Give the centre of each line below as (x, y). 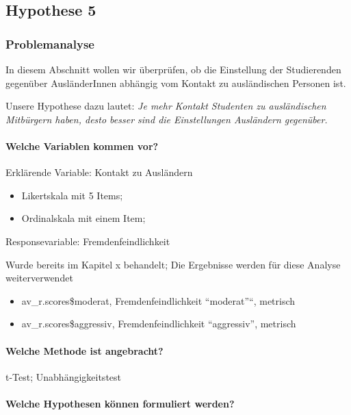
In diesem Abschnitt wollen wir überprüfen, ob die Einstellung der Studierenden (173, 69)
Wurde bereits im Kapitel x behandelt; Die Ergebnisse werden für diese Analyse (173, 264)
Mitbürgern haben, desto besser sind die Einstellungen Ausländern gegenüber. (167, 119)
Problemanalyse (50, 43)
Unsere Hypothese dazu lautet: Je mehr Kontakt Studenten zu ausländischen (166, 106)
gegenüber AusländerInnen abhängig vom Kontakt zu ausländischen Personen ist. (176, 83)
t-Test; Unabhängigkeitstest (64, 376)
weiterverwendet (39, 278)
